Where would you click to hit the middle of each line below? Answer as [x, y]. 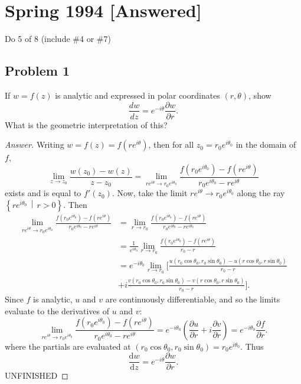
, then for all [171, 144]
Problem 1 [37, 71]
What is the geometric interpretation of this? [86, 124]
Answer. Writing [35, 144]
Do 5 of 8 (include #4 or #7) [58, 39]
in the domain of [266, 144]
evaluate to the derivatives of [57, 310]
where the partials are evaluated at [68, 346]
